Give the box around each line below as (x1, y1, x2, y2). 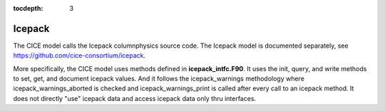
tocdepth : (13, 4, 43, 12)
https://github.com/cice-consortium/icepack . (13, 51, 146, 60)
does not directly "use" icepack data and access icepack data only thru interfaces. (13, 94, 257, 102)
